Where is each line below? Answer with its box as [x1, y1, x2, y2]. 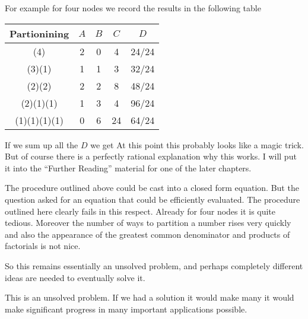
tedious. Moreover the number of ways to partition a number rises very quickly [5, 216, 291, 229]
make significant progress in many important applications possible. [5, 302, 247, 315]
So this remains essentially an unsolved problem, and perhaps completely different [5, 259, 303, 272]
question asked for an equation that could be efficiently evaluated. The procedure [5, 193, 300, 205]
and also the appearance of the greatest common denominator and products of [5, 228, 290, 240]
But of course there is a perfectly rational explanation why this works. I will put [5, 150, 297, 162]
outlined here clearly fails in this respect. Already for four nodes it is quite [5, 205, 276, 217]
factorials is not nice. [5, 240, 81, 252]
